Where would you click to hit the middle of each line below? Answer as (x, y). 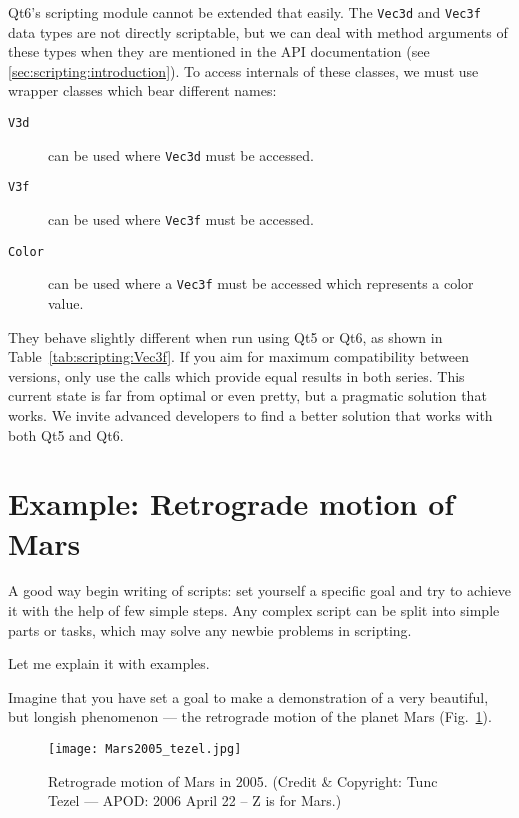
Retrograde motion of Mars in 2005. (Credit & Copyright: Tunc (243, 780)
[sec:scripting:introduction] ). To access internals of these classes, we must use (243, 70)
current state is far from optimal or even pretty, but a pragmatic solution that (247, 395)
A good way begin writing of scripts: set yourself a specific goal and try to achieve (259, 590)
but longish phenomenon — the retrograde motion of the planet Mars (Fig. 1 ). (250, 716)
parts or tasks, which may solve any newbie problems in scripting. (210, 629)
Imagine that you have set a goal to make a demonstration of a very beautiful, (248, 696)
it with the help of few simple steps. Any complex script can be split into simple (254, 610)
